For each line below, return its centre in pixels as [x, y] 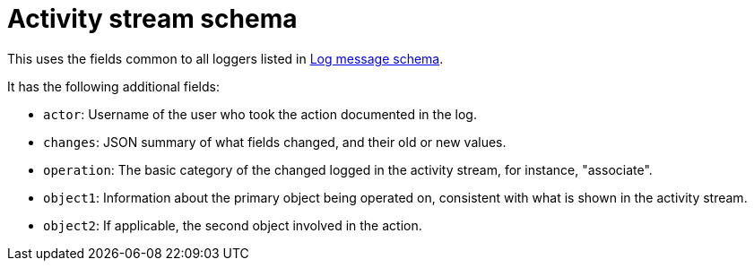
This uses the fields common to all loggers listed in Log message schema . [225, 58]
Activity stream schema [152, 19]
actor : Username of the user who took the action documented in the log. [260, 114]
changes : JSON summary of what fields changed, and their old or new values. [275, 142]
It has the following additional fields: [113, 86]
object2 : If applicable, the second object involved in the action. [233, 225]
